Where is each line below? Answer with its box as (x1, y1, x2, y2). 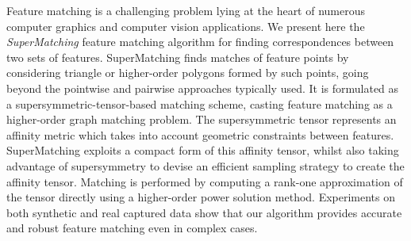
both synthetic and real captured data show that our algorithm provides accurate (6, 204, 402, 220)
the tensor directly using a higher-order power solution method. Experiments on (6, 189, 396, 205)
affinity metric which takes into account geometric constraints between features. (6, 126, 394, 143)
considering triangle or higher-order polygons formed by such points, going (6, 64, 369, 81)
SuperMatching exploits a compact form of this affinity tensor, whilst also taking (6, 142, 399, 159)
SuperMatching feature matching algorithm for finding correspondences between (6, 33, 394, 50)
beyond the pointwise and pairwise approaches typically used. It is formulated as (6, 79, 399, 96)
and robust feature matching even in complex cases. (6, 220, 258, 236)
